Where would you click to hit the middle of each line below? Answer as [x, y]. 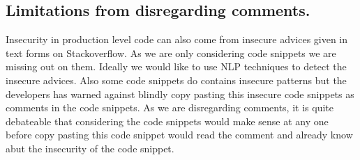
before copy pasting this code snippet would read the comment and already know [179, 135]
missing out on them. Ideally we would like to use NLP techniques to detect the [176, 66]
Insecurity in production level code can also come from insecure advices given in [177, 39]
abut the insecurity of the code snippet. [90, 148]
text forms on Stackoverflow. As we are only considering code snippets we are [171, 53]
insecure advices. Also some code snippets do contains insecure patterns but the [176, 80]
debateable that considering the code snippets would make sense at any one [167, 121]
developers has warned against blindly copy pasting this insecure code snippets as [180, 94]
